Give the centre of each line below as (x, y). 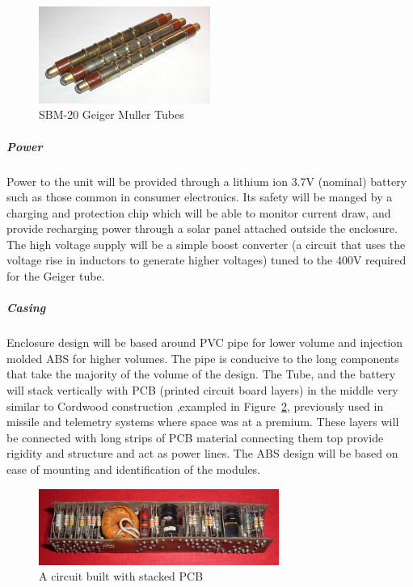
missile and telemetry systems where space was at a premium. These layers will (203, 422)
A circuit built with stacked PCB (121, 576)
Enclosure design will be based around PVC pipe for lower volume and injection (205, 342)
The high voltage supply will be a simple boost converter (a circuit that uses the (206, 244)
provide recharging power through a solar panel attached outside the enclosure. (202, 228)
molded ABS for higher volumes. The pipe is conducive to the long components (203, 358)
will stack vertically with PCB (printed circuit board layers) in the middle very (202, 390)
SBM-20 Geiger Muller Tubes (112, 114)
